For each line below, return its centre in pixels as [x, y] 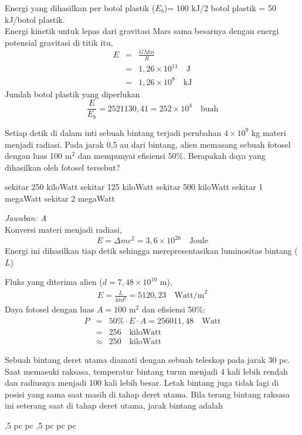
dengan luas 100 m [38, 156]
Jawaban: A [26, 218]
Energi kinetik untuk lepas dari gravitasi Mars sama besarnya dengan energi [142, 31]
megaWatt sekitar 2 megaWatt [60, 198]
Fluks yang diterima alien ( [54, 282]
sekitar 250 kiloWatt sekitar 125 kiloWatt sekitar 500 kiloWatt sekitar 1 [134, 187]
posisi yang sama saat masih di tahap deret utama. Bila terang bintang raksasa [147, 394]
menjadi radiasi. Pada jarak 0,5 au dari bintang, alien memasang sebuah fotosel [148, 144]
